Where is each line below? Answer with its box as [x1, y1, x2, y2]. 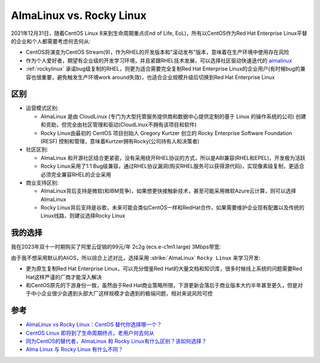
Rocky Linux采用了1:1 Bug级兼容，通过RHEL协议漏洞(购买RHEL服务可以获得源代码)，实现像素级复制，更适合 [40, 163, 305, 170]
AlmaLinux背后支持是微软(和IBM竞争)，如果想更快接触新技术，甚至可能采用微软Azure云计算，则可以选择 [40, 187, 296, 195]
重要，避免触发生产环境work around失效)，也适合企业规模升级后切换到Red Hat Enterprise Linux [41, 73, 275, 81]
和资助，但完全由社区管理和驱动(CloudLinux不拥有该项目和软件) [40, 121, 197, 129]
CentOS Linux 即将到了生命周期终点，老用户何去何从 [25, 329, 155, 336]
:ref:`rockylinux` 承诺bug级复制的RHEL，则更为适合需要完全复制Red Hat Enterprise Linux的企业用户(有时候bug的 [25, 65, 300, 72]
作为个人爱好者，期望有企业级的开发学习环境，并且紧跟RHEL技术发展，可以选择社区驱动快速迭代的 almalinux [25, 57, 293, 64]
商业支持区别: [25, 179, 59, 186]
